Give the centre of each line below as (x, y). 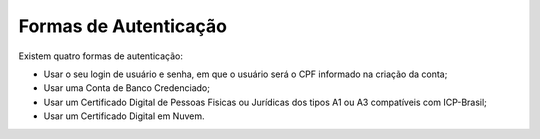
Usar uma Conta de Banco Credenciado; (126, 88)
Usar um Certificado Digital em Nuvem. (124, 116)
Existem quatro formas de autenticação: (101, 56)
